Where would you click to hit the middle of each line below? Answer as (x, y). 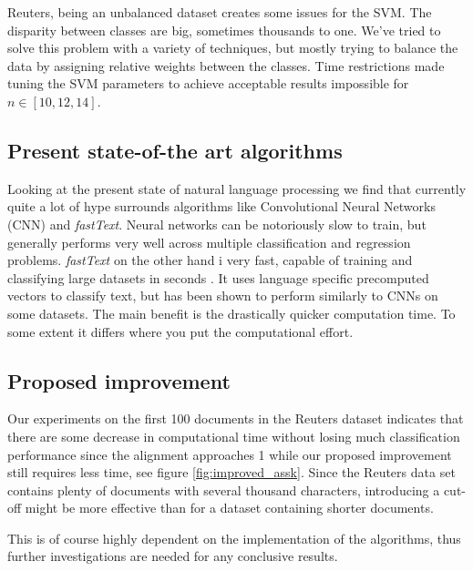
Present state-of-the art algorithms (175, 150)
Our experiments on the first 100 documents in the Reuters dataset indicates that (236, 418)
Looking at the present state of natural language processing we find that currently (237, 188)
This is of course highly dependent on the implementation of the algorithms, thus (234, 538)
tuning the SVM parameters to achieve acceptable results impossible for (208, 83)
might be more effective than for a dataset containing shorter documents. (229, 508)
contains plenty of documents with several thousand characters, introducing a (224, 489)
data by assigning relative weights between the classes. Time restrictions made (226, 65)
